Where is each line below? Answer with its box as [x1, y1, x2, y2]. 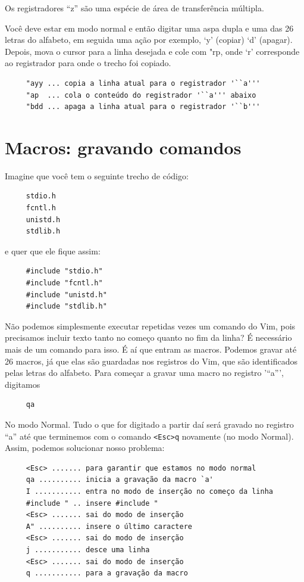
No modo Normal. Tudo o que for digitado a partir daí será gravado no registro [5, 418, 294, 430]
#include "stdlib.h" [26, 302, 107, 311]
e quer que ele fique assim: [5, 244, 101, 257]
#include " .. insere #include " [26, 499, 158, 508]
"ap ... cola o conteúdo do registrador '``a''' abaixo [26, 91, 256, 99]
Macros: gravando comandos [5, 135, 242, 159]
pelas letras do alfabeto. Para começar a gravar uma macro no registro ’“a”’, [5, 366, 284, 379]
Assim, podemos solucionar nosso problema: [5, 441, 165, 454]
